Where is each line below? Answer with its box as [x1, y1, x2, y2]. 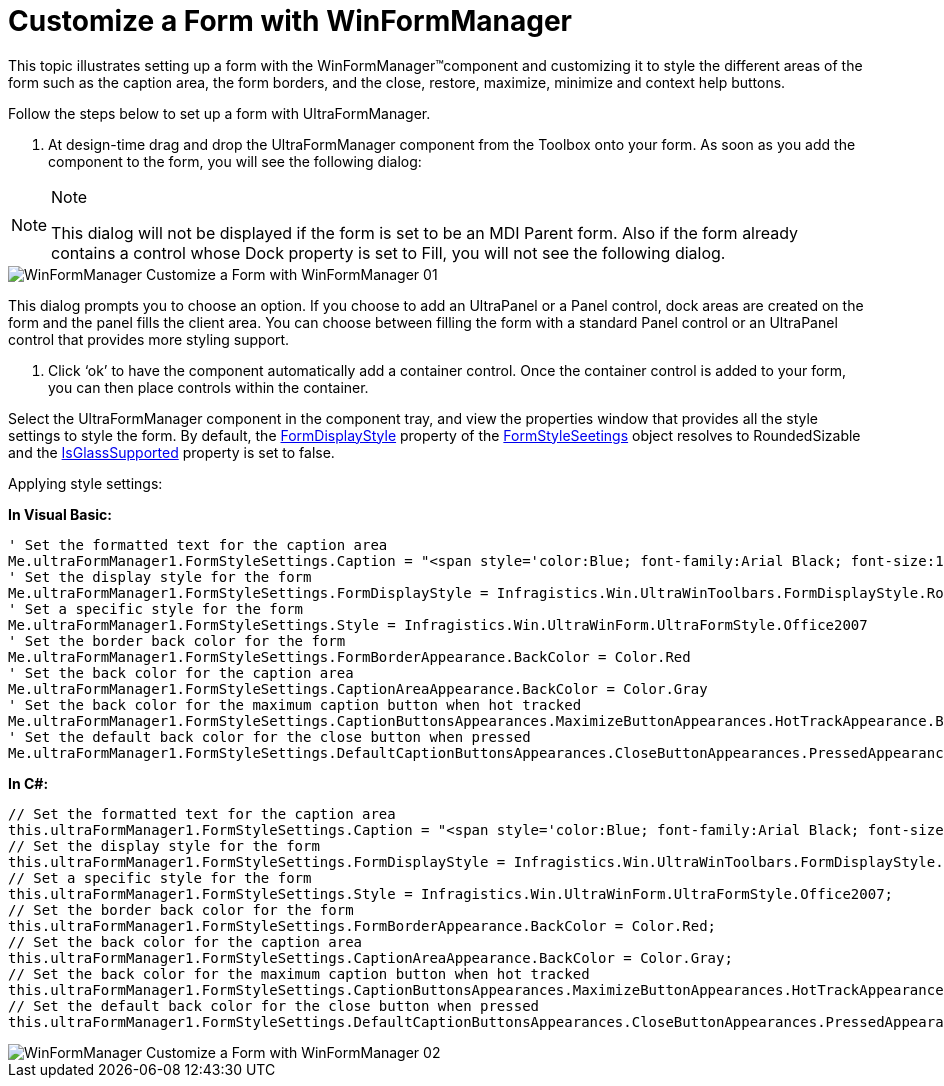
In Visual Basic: [8, 505, 112, 523]
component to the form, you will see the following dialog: [48, 152, 422, 170]
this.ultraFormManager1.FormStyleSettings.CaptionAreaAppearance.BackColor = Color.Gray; [8, 949, 733, 966]
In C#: [8, 774, 49, 792]
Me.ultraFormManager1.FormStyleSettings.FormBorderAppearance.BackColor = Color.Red [8, 648, 691, 665]
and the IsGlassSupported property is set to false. [8, 443, 335, 461]
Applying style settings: [8, 474, 163, 492]
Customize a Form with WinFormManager [8, 4, 572, 38]
